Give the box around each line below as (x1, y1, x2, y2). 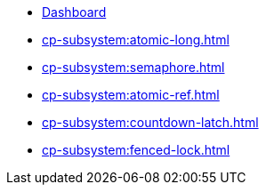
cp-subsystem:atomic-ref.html (42, 87, 220, 102)
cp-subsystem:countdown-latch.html (42, 115, 259, 130)
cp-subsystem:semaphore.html (42, 60, 225, 75)
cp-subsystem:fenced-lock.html (42, 142, 230, 157)
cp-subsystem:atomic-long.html (42, 32, 230, 47)
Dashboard (42, 4, 107, 20)
